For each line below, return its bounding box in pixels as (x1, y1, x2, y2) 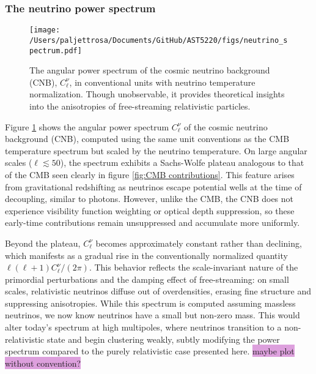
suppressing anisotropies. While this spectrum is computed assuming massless (5, 296, 296, 309)
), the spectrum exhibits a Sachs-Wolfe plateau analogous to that (60, 156, 304, 169)
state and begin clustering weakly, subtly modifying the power (46, 332, 280, 345)
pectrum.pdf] (29, 46, 82, 55)
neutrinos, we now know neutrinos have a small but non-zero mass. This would (5, 309, 300, 321)
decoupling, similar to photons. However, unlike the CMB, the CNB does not (5, 192, 294, 205)
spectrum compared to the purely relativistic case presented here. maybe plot (5, 345, 295, 357)
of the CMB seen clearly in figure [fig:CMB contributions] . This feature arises (5, 168, 295, 181)
